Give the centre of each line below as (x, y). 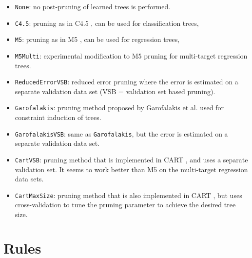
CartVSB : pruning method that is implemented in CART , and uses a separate (131, 159)
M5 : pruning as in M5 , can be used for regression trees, (97, 39)
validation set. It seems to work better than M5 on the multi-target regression (131, 169)
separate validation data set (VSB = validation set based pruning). (115, 91)
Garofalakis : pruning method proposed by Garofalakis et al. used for (119, 108)
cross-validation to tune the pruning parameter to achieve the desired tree (125, 205)
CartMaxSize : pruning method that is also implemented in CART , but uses (128, 195)
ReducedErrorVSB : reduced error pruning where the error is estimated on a (126, 82)
